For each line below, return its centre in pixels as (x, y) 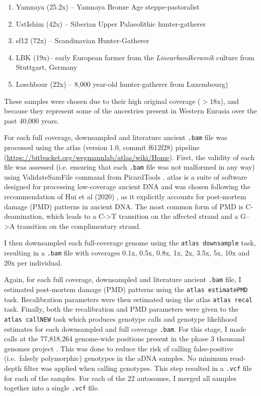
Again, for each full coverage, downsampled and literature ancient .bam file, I (123, 279)
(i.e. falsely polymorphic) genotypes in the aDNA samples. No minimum (116, 358)
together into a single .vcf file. (52, 388)
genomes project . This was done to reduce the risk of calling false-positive (119, 348)
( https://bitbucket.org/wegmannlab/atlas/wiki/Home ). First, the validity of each (129, 157)
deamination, (24, 216)
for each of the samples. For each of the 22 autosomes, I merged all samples (120, 378)
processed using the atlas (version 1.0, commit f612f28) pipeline (102, 147)
